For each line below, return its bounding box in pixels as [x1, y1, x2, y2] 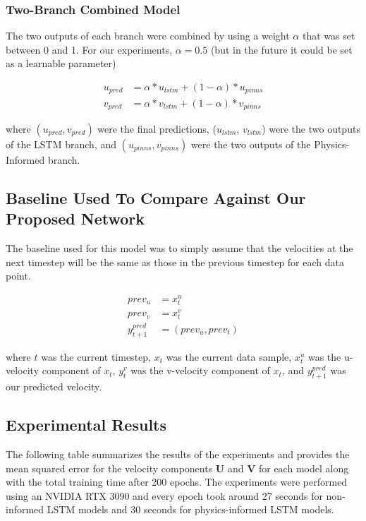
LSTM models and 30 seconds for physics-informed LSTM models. [47, 502, 334, 517]
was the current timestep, [41, 349, 151, 364]
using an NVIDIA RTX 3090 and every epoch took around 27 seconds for [6, 488, 323, 503]
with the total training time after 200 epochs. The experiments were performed [6, 474, 348, 489]
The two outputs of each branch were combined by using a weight [6, 28, 290, 43]
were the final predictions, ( [97, 121, 216, 136]
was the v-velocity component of [130, 363, 270, 378]
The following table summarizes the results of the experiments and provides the [6, 446, 350, 461]
